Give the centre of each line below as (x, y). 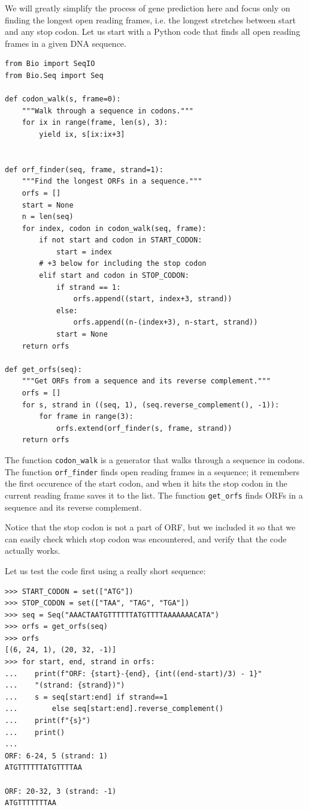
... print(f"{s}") (48, 721)
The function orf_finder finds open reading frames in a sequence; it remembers (152, 471)
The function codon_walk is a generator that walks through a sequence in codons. (155, 459)
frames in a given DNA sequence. (66, 43)
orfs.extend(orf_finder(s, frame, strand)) (144, 428)
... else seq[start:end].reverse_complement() (114, 709)
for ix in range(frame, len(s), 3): (95, 123)
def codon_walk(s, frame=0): (63, 99)
